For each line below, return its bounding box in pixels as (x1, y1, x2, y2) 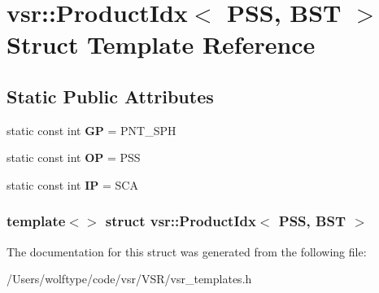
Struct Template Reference (7, 28, 316, 61)
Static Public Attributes (7, 83, 214, 108)
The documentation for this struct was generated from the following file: (7, 243, 367, 260)
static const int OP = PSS (7, 149, 141, 166)
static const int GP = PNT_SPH (7, 121, 176, 138)
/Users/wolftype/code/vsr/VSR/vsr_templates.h (7, 270, 252, 287)
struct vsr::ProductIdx (105, 211, 256, 231)
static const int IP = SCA (7, 176, 138, 193)
